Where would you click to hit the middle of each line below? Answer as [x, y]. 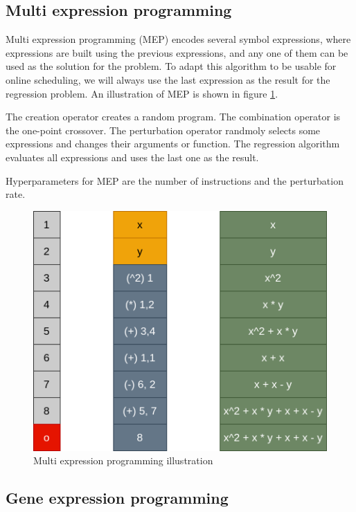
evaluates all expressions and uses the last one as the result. [132, 157]
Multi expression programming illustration [123, 460]
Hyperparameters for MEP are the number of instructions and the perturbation [175, 180]
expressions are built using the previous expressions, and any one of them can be [177, 52]
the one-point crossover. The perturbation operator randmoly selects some [163, 130]
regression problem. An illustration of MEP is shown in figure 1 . [142, 93]
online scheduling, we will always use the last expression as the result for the [168, 79]
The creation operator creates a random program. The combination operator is [173, 117]
